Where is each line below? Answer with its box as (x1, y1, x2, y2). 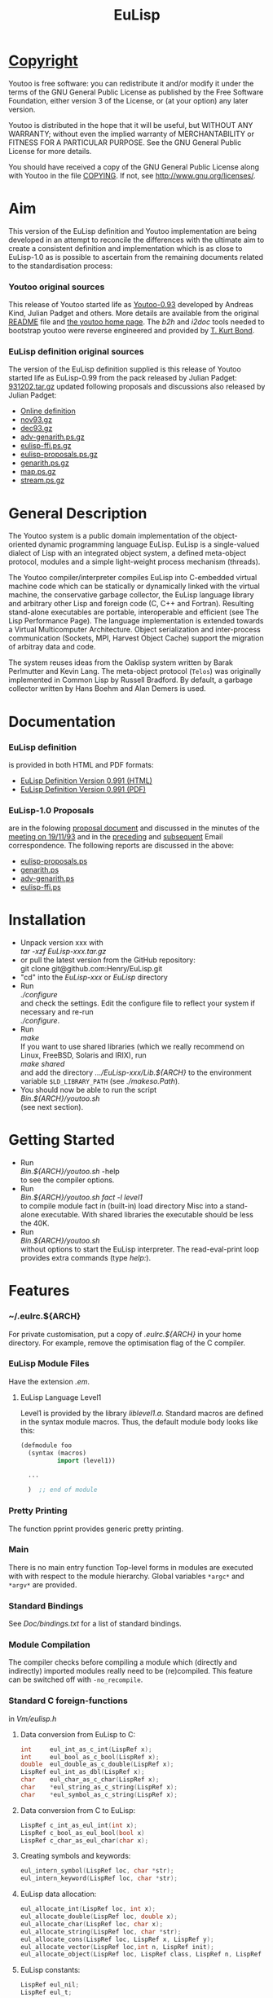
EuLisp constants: (20, 1965, 81, 1975)
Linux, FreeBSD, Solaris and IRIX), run (20, 1050, 147, 1060)
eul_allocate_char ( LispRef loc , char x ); (20, 1920, 164, 1928)
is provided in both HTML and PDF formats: (8, 759, 154, 769)
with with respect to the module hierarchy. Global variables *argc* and (8, 1571, 244, 1581)
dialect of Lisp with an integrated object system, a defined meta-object (8, 548, 247, 558)
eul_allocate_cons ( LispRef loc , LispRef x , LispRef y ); (20, 1935, 214, 1943)
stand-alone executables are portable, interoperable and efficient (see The (8, 607, 259, 617)
